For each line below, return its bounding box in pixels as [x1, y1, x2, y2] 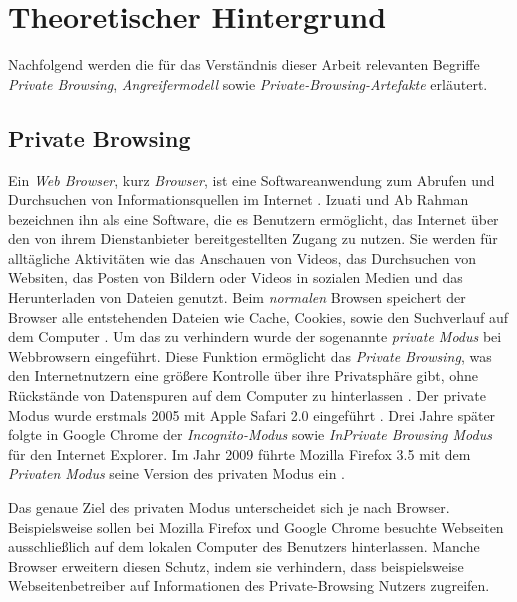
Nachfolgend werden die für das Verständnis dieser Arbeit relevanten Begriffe [8, 54, 480, 75]
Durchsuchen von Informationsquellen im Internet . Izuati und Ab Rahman [8, 189, 469, 210]
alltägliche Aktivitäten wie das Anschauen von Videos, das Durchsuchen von [8, 247, 477, 268]
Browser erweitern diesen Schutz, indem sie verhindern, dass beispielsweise [8, 555, 464, 576]
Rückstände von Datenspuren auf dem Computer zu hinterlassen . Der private [8, 385, 486, 406]
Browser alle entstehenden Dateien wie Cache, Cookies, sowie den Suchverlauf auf [8, 306, 509, 327]
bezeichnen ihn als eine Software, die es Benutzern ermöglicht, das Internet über [8, 208, 499, 229]
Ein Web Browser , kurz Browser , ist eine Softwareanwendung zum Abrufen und [8, 169, 495, 190]
